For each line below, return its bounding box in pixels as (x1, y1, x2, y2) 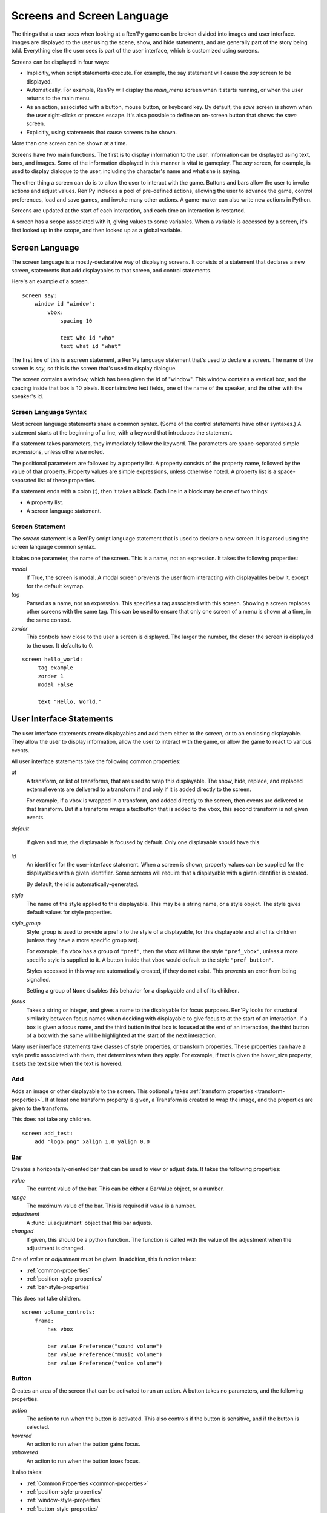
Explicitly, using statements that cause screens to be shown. (26, 128, 177, 136)
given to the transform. (11, 1104, 69, 1112)
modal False (38, 681, 73, 688)
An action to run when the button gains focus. (26, 1440, 140, 1448)
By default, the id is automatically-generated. (26, 881, 139, 888)
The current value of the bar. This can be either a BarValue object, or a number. (26, 1185, 224, 1192)
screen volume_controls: (22, 1309, 96, 1316)
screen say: (22, 292, 58, 299)
